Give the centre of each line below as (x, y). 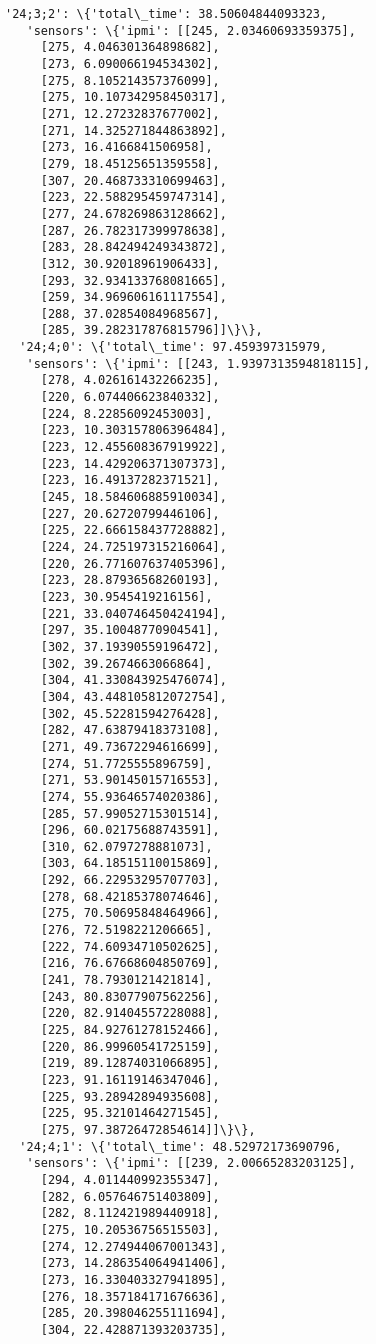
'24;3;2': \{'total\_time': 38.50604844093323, (166, 14)
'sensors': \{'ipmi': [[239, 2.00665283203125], (191, 1163)
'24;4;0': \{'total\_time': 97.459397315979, (173, 347)
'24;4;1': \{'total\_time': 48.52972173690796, (180, 1146)
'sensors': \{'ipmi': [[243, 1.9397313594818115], (198, 363)
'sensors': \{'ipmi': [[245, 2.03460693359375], (191, 30)
